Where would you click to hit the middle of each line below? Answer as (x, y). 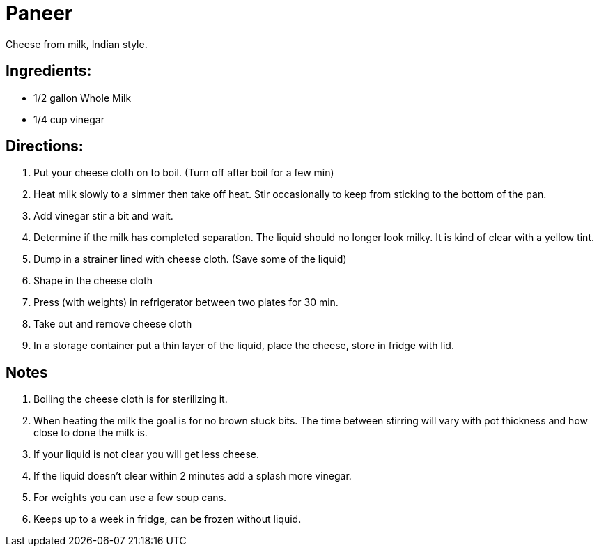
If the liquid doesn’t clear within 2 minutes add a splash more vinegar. (193, 476)
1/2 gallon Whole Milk (83, 98)
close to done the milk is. (91, 433)
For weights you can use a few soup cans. (130, 498)
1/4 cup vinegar (69, 119)
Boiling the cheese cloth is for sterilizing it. (131, 399)
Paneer (39, 13)
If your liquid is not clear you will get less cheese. (147, 454)
